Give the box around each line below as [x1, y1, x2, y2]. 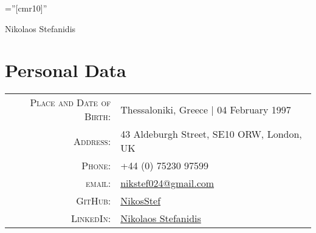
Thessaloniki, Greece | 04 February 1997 [120, 102, 291, 116]
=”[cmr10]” [5, 2, 47, 14]
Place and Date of [30, 95, 111, 110]
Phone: [81, 158, 111, 173]
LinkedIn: [71, 211, 111, 226]
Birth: [84, 109, 111, 124]
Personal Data [5, 58, 126, 83]
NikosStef [120, 194, 161, 208]
